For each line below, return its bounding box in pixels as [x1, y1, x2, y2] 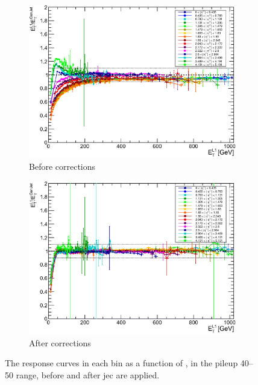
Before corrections [29, 160, 96, 172]
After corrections [29, 336, 91, 349]
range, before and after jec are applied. [16, 368, 160, 381]
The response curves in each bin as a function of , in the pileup [5, 357, 238, 369]
